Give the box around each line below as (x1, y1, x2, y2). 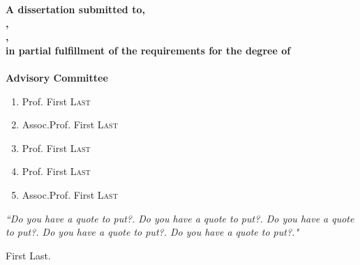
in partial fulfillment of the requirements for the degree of (6, 43, 291, 57)
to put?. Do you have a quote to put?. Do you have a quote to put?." (6, 225, 299, 239)
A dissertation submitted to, (6, 2, 145, 16)
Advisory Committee (6, 70, 108, 84)
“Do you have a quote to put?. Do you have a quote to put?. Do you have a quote (6, 211, 354, 225)
